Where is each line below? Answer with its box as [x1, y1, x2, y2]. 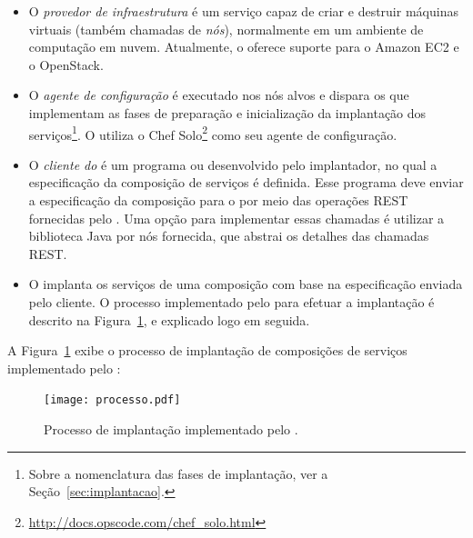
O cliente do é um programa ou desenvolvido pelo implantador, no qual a [28, 154, 438, 174]
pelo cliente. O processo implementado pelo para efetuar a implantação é [28, 292, 435, 311]
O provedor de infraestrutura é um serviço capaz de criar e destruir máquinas [28, 2, 458, 20]
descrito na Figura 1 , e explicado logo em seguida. [28, 310, 310, 329]
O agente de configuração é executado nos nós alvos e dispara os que [28, 85, 409, 105]
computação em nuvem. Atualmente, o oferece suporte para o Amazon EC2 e [28, 37, 459, 56]
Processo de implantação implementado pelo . [44, 420, 298, 438]
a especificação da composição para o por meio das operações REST [28, 191, 408, 209]
